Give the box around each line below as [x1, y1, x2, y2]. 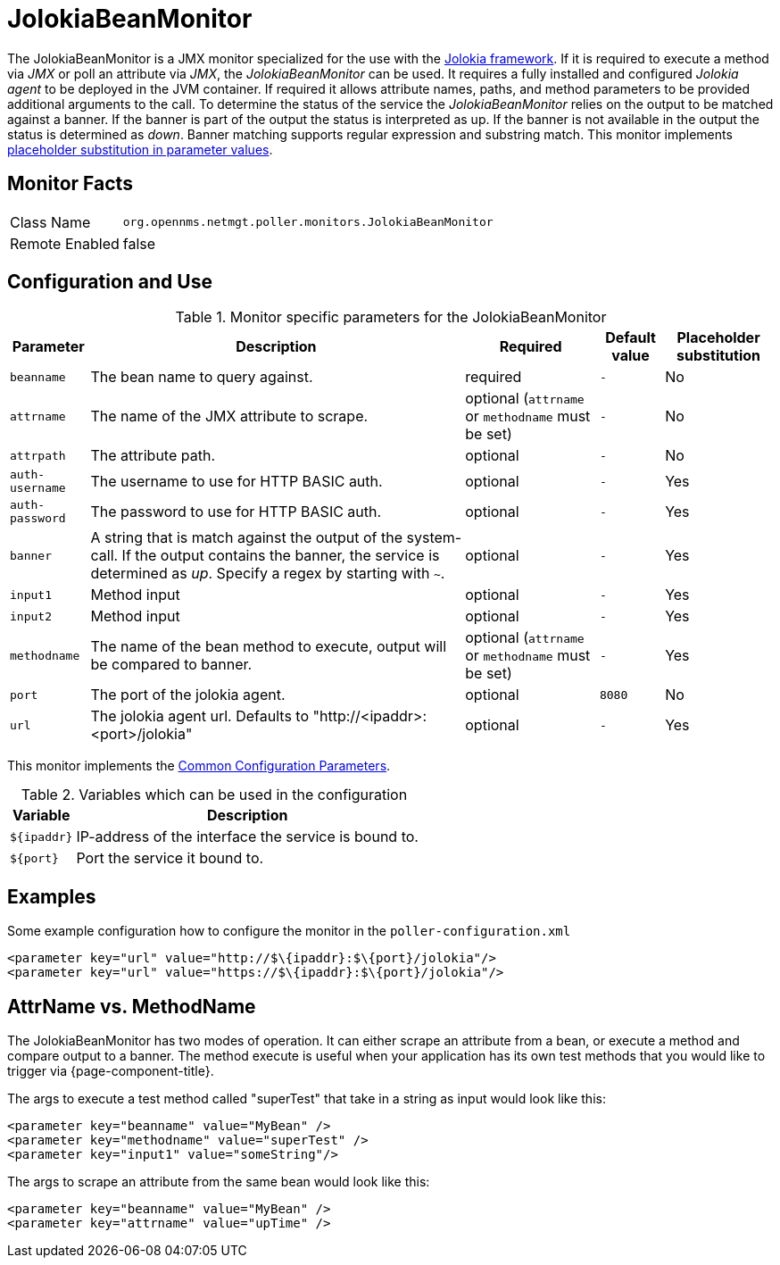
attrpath [10, 448, 66, 462]
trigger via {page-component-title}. [7, 1063, 214, 1079]
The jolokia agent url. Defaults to [90, 707, 309, 726]
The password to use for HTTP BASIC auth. [90, 503, 382, 521]
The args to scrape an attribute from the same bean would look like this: [7, 1174, 430, 1190]
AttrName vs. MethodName [7, 995, 256, 1018]
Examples [7, 885, 96, 908]
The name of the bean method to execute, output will [90, 637, 447, 656]
